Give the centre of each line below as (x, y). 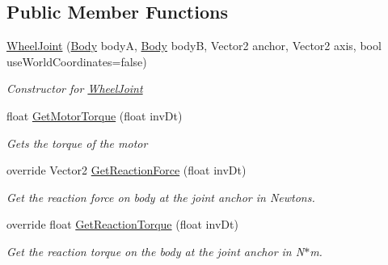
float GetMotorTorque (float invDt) (95, 115)
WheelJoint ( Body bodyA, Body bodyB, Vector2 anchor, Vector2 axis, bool (194, 46)
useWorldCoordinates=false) (77, 61)
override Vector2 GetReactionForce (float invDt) (127, 170)
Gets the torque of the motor (77, 143)
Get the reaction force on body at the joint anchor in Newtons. (161, 197)
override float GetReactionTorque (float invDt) (122, 224)
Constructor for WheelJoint (75, 88)
